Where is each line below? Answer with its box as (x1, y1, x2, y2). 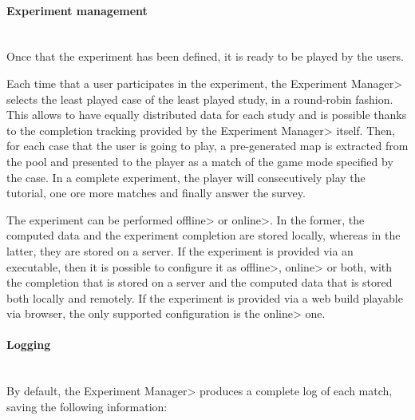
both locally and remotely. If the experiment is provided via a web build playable (6, 289, 403, 306)
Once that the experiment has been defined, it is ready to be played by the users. (6, 48, 404, 65)
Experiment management (6, 2, 148, 18)
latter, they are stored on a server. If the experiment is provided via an (6, 242, 354, 259)
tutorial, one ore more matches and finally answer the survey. (6, 184, 306, 201)
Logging (6, 336, 51, 353)
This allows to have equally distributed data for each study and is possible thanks (6, 106, 407, 123)
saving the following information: (6, 398, 168, 414)
